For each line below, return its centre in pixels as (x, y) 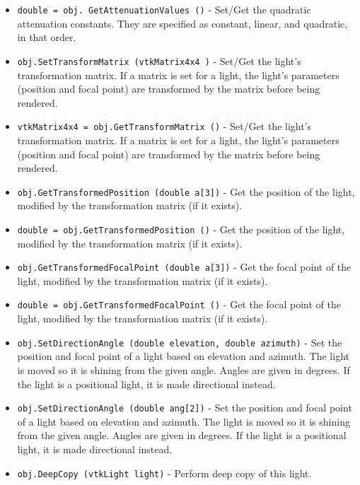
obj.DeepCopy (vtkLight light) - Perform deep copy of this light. (164, 473)
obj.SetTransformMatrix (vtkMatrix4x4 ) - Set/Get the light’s (159, 60)
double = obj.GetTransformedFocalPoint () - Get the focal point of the (179, 304)
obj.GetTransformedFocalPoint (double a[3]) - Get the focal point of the (184, 267)
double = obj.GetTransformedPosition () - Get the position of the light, (181, 229)
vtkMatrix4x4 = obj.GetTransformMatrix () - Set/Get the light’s (164, 126)
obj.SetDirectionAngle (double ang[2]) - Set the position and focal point (185, 408)
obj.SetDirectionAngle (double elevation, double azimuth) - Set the (180, 342)
